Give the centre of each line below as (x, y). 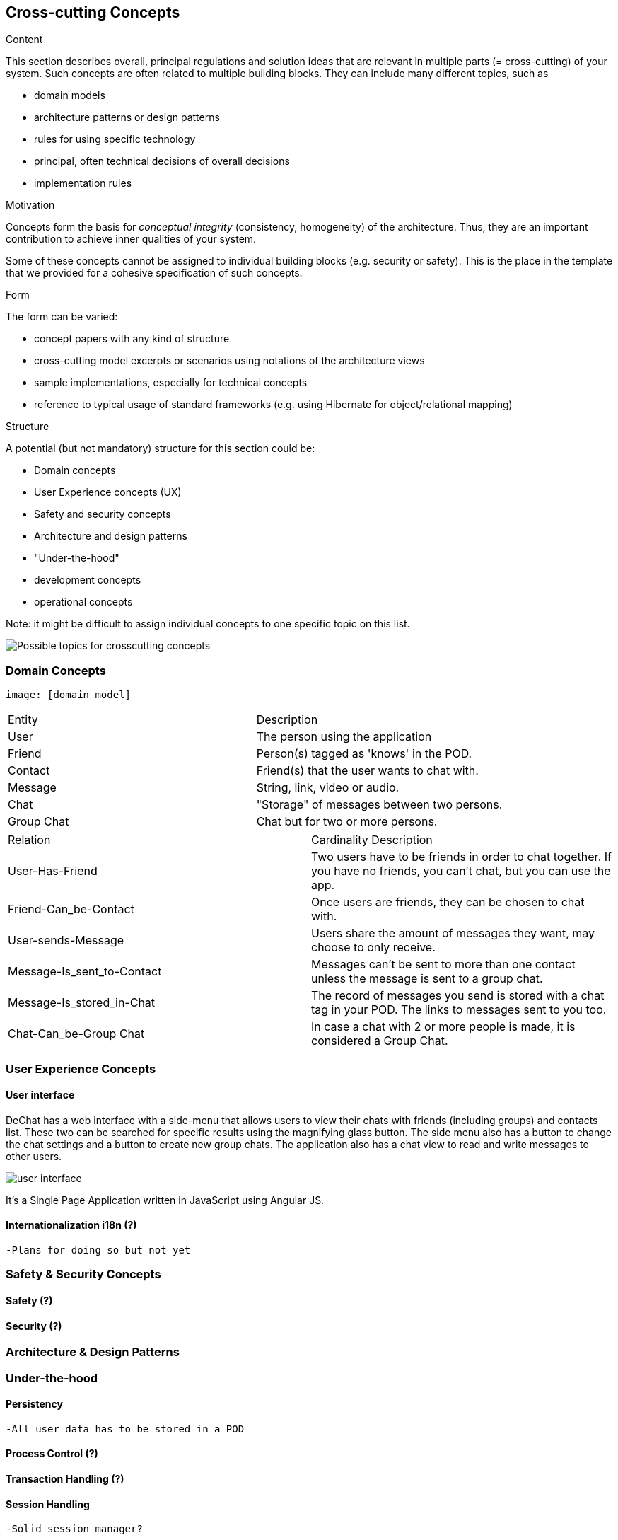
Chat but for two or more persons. (347, 822)
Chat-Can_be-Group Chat (76, 1034)
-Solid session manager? (74, 1529)
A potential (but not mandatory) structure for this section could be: (161, 448)
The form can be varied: (62, 317)
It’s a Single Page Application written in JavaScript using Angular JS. (165, 1200)
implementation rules (83, 183)
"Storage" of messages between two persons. (379, 805)
